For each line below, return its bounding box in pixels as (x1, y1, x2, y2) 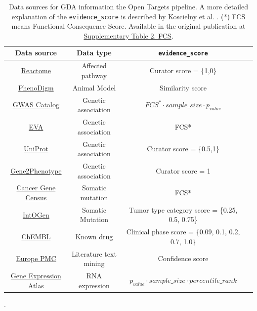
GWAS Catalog (12, 99, 59, 110)
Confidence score (158, 253, 209, 264)
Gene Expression (10, 270, 61, 281)
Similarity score (160, 82, 207, 92)
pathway (81, 70, 107, 80)
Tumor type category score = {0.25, (128, 204, 238, 215)
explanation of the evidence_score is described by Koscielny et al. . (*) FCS (11, 11, 246, 21)
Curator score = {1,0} (149, 65, 217, 76)
